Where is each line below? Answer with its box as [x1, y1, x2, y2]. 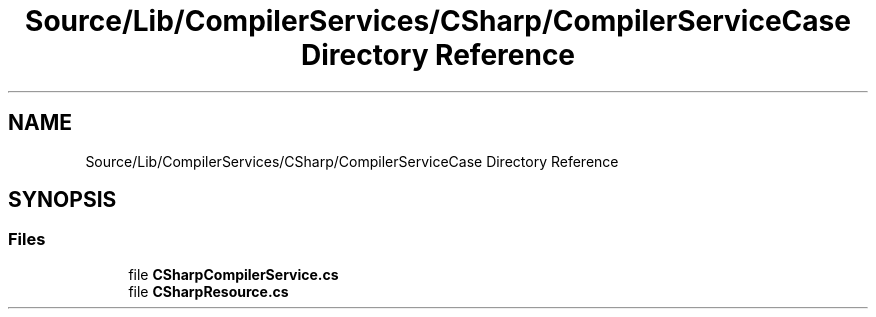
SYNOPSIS [8, 187, 117, 213]
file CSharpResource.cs [128, 282, 289, 300]
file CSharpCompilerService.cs [128, 265, 339, 283]
